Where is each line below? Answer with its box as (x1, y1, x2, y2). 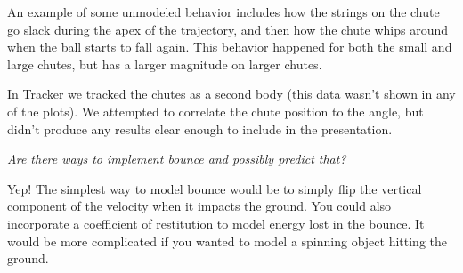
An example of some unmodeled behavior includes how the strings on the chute (7, 3, 440, 20)
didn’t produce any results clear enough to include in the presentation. (7, 119, 393, 138)
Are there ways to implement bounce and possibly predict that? (7, 149, 346, 168)
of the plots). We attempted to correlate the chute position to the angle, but (7, 101, 424, 120)
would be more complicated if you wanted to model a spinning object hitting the (7, 231, 448, 250)
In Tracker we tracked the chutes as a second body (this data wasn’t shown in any (7, 84, 456, 103)
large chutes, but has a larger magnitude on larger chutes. (7, 54, 322, 73)
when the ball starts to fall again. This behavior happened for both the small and (7, 37, 452, 56)
